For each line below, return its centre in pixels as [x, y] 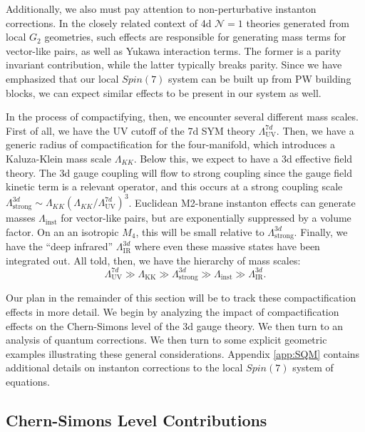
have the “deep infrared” [60, 246]
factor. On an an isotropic [62, 231]
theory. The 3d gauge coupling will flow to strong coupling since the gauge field [179, 172]
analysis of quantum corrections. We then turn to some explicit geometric [166, 340]
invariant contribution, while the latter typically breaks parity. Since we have [174, 65]
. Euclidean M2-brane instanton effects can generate [242, 202]
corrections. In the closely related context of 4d [109, 22]
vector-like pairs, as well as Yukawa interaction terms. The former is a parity [174, 50]
